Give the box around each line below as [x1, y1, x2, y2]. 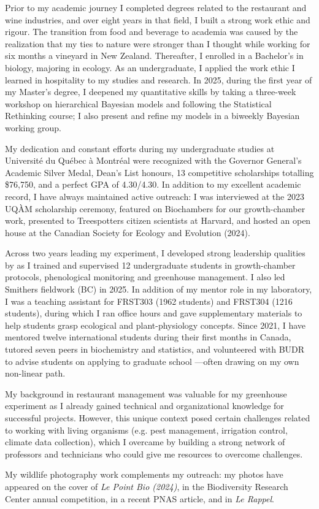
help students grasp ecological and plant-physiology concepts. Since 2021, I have [5, 318, 306, 331]
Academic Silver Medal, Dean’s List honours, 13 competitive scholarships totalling [5, 166, 314, 178]
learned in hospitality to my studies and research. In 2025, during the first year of [5, 73, 312, 86]
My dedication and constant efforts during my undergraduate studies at [5, 142, 275, 155]
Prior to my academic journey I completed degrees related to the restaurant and [5, 1, 307, 13]
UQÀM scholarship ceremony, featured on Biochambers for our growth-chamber [5, 202, 306, 215]
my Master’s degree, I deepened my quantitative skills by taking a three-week [5, 85, 296, 98]
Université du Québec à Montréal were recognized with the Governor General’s [5, 154, 302, 167]
